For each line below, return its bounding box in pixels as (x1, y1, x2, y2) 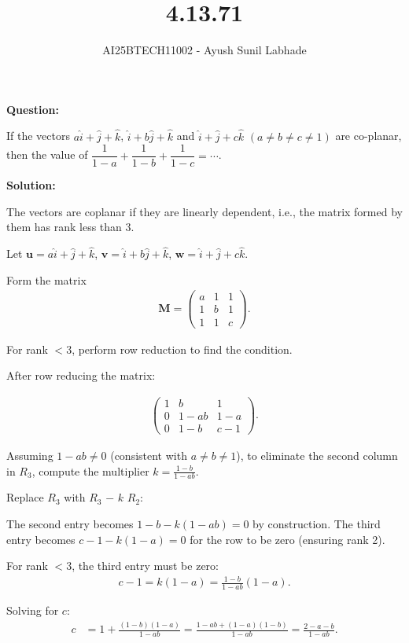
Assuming (6, 446, 53, 463)
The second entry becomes (6, 515, 134, 531)
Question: (6, 101, 59, 117)
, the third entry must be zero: (72, 557, 219, 574)
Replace (6, 489, 44, 505)
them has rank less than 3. (6, 219, 134, 235)
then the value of (6, 146, 88, 163)
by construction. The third (252, 515, 381, 531)
